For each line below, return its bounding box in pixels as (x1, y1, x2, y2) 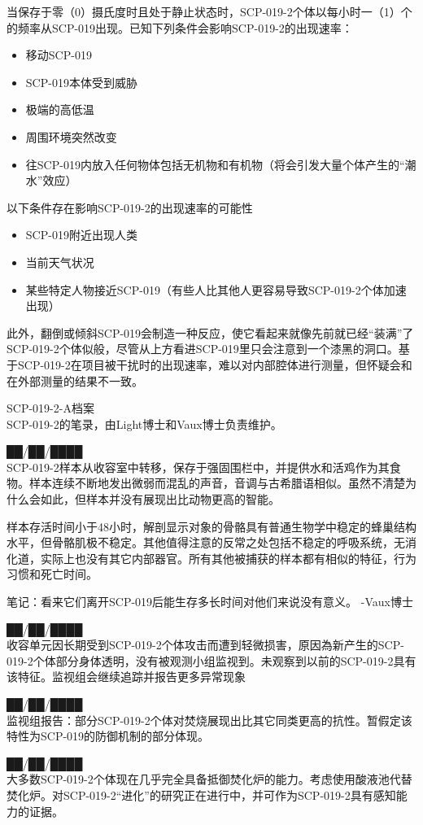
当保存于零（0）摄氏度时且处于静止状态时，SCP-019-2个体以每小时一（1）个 (7, 3, 412, 20)
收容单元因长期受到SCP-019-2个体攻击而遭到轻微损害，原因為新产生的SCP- (7, 636, 404, 653)
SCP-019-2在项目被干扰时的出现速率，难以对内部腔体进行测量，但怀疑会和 (17, 356, 412, 373)
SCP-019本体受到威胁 (25, 73, 137, 90)
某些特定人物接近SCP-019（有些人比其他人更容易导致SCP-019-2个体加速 (25, 281, 407, 298)
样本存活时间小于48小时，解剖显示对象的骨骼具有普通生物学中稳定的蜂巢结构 (7, 517, 416, 535)
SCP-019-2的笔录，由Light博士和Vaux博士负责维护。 (7, 415, 282, 432)
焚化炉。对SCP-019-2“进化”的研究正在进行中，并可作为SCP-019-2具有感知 (7, 786, 396, 803)
